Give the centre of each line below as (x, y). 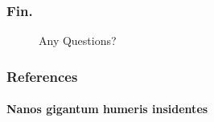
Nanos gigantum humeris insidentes (107, 109)
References (42, 76)
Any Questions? (78, 41)
